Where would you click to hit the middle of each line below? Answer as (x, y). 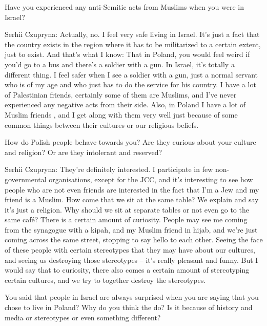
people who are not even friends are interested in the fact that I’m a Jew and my (132, 189)
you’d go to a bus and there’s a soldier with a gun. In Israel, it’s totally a (120, 64)
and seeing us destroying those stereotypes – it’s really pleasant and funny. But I (131, 260)
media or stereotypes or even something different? (83, 317)
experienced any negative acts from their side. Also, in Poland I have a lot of (125, 104)
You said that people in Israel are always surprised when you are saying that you (132, 297)
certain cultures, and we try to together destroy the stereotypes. (105, 280)
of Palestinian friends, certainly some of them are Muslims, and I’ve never (121, 94)
